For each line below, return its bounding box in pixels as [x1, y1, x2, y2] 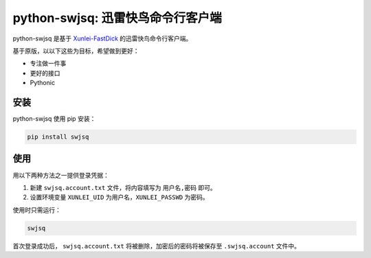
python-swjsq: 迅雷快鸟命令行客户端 [12, 10, 223, 25]
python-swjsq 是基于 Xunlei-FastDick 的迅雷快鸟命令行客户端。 [12, 34, 192, 43]
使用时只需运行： [12, 206, 61, 214]
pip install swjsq [27, 133, 89, 141]
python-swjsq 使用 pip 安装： [12, 115, 96, 123]
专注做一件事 [30, 59, 67, 68]
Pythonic [30, 79, 55, 87]
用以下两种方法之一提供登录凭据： [12, 171, 109, 179]
